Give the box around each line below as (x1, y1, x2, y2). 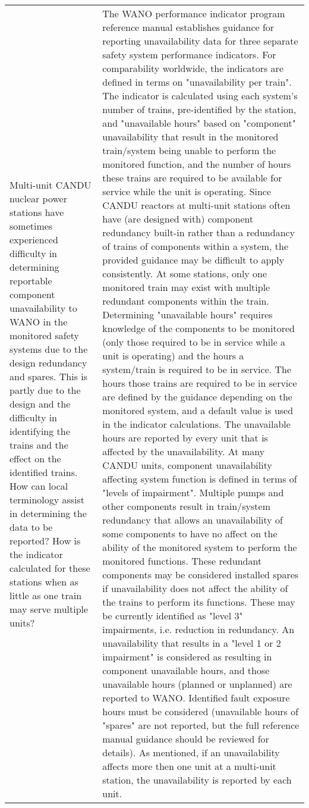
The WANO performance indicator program (102, 7, 285, 20)
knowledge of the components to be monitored (102, 321, 295, 335)
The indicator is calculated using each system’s (102, 89, 298, 102)
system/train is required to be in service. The (102, 362, 292, 376)
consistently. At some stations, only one (102, 267, 267, 280)
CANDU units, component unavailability (102, 458, 272, 472)
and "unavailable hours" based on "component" (102, 116, 296, 130)
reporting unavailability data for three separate (102, 34, 298, 48)
